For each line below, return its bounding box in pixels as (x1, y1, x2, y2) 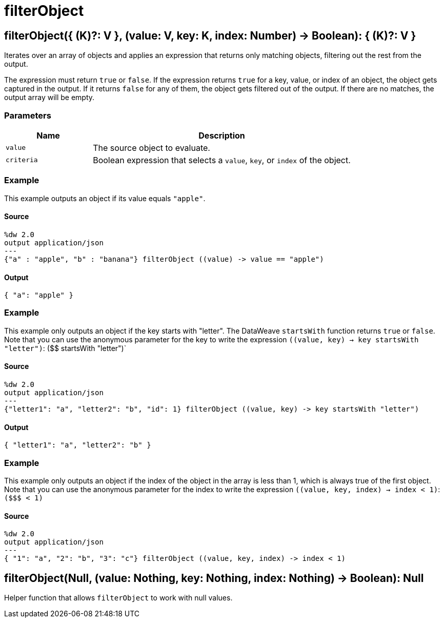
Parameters (4, 110, 51, 121)
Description (198, 130, 245, 141)
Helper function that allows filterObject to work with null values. (4, 593, 233, 602)
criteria (6, 156, 38, 164)
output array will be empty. (4, 93, 95, 102)
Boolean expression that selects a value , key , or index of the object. (93, 154, 351, 165)
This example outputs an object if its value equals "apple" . (4, 193, 206, 203)
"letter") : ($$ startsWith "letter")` (4, 343, 127, 353)
